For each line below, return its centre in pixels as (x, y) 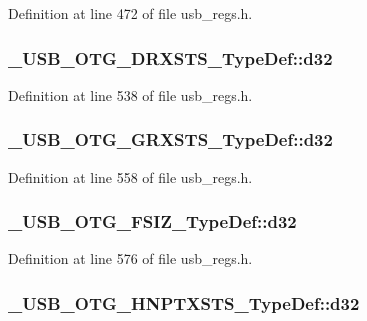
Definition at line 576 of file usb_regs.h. (130, 258)
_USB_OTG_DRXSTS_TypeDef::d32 (170, 57)
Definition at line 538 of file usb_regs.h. (130, 94)
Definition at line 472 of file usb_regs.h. (130, 13)
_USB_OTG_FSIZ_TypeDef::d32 (152, 221)
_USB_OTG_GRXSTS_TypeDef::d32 (170, 139)
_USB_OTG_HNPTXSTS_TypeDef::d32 (184, 302)
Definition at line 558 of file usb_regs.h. (130, 176)
